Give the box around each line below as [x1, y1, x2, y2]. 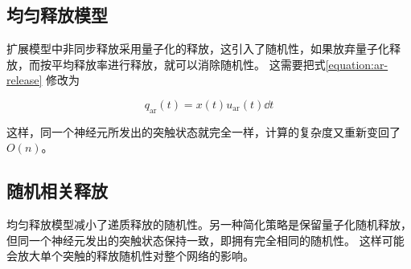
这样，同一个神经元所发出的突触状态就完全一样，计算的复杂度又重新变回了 [6, 123, 401, 140]
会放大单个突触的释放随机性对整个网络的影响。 [6, 247, 254, 264]
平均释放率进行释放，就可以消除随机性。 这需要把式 [51, 55, 326, 72]
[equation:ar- [325, 55, 388, 72]
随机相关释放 [6, 178, 108, 203]
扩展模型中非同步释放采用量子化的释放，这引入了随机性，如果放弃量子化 [6, 40, 389, 57]
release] [6, 71, 43, 88]
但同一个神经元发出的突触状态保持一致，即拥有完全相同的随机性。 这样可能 [6, 231, 405, 248]
